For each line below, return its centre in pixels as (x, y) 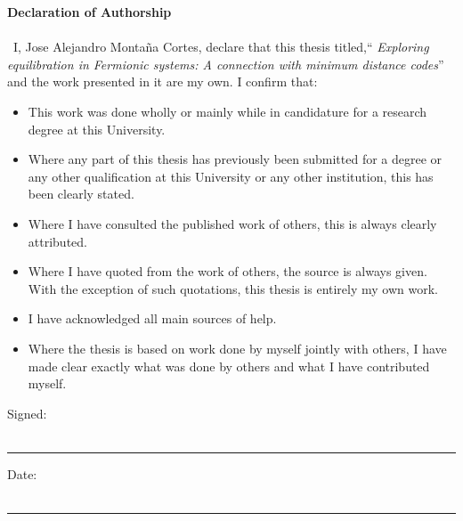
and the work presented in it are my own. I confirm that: (162, 81)
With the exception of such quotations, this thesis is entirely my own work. (233, 288)
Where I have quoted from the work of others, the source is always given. (227, 271)
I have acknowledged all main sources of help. (152, 318)
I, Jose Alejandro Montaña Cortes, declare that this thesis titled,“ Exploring (221, 47)
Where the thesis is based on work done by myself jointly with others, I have (237, 348)
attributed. (57, 241)
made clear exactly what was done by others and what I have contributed (229, 366)
